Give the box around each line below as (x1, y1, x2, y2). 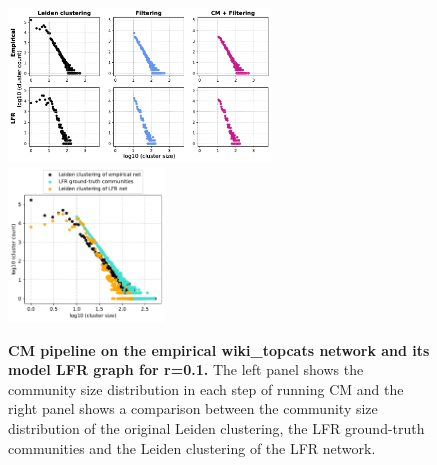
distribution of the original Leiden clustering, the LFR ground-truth (8, 418, 425, 439)
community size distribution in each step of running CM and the (8, 378, 404, 399)
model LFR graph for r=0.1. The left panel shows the (8, 359, 364, 380)
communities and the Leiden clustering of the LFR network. (8, 437, 376, 458)
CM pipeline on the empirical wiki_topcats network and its (8, 339, 430, 360)
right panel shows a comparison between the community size (8, 398, 378, 419)
